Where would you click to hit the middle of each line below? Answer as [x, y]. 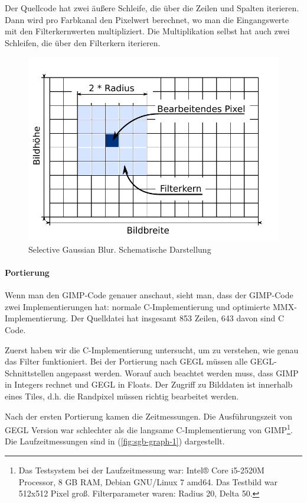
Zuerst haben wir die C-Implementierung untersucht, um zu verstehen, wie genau [152, 349]
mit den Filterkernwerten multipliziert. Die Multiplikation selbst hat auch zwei [147, 31]
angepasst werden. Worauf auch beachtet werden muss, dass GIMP [177, 373]
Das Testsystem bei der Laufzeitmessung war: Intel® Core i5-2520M [141, 470]
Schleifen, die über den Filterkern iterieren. [83, 42]
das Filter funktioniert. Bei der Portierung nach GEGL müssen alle [126, 361]
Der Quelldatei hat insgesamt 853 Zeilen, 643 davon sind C [177, 318]
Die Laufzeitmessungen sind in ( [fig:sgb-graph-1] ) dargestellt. [115, 441]
